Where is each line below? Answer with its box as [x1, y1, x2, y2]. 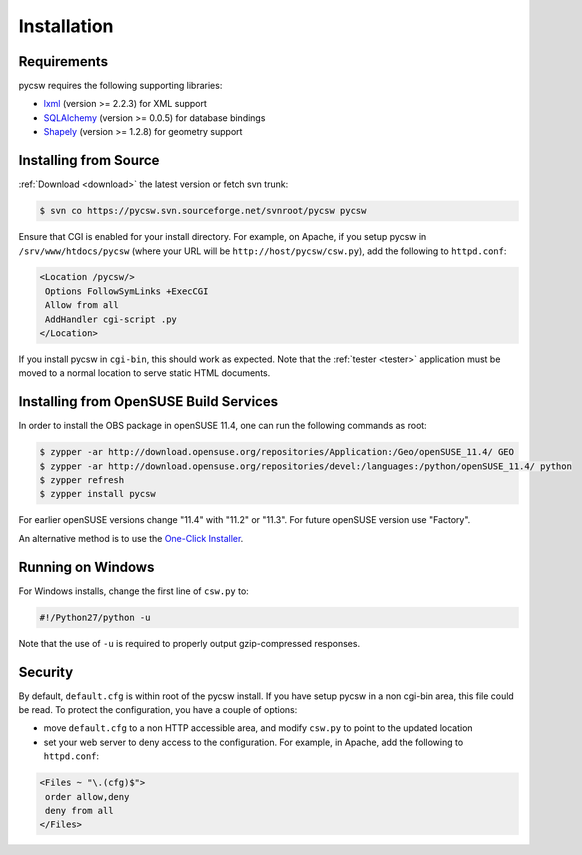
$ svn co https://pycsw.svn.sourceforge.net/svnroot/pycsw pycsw [39, 205, 367, 217]
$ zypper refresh [39, 475, 125, 486]
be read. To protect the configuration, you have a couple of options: [18, 704, 298, 716]
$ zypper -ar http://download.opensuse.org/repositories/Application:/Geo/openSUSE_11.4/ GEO [39, 446, 515, 458]
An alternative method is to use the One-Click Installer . [18, 532, 244, 544]
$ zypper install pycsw [39, 488, 157, 500]
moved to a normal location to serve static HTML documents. [18, 367, 271, 379]
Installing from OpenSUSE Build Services [18, 393, 279, 410]
